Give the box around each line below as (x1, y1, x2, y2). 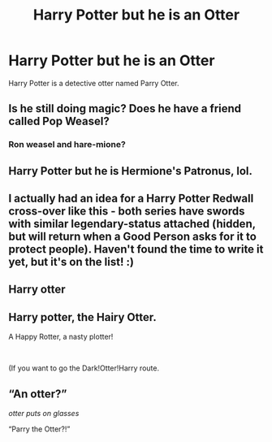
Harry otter (8, 283, 66, 297)
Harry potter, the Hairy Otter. (8, 310, 157, 324)
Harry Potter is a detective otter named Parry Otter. (8, 78, 179, 88)
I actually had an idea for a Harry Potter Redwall (8, 192, 254, 206)
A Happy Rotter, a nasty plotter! (8, 331, 114, 342)
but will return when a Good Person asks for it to (8, 230, 257, 244)
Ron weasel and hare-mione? (8, 139, 126, 150)
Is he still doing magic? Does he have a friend (8, 102, 242, 115)
